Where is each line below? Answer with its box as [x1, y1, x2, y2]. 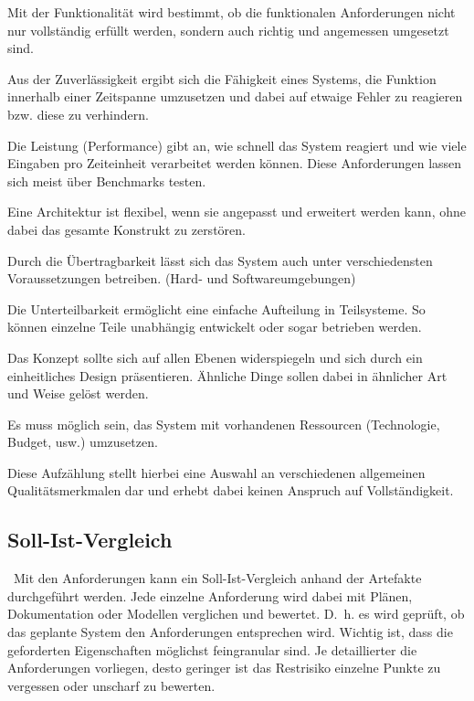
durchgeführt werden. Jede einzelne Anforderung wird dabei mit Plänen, [7, 586, 413, 605]
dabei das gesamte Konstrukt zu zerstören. [7, 219, 246, 239]
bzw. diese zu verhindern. [7, 104, 149, 123]
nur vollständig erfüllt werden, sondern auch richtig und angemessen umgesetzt [7, 20, 449, 39]
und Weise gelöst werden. [7, 384, 149, 403]
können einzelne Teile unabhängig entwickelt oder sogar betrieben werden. [7, 317, 422, 336]
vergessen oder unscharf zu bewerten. [7, 675, 216, 695]
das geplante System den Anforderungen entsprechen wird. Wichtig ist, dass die [7, 622, 453, 642]
